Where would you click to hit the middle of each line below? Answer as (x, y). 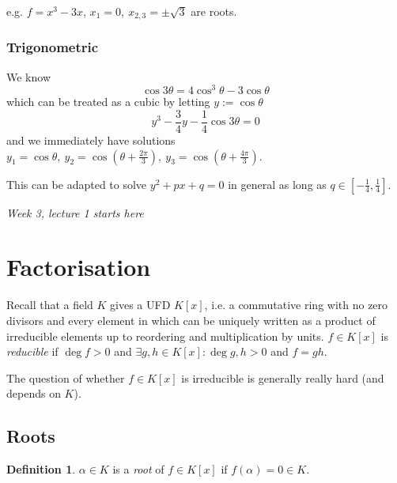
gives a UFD (140, 305)
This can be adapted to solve (77, 184)
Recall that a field (50, 305)
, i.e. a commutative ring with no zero (296, 305)
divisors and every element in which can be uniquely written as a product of (191, 320)
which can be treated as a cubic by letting (108, 102)
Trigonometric (53, 47)
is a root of (138, 469)
